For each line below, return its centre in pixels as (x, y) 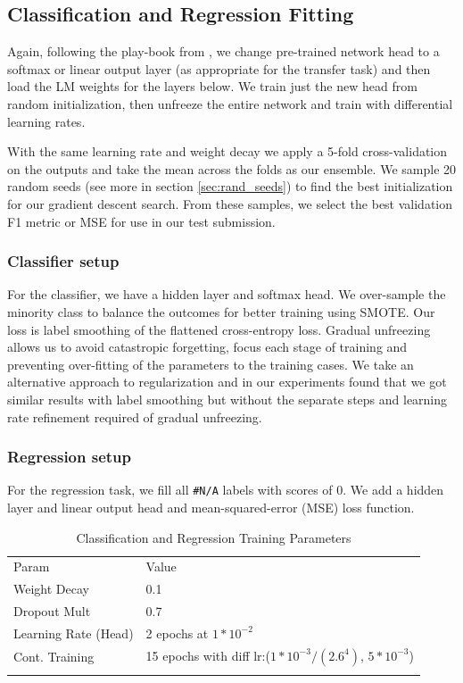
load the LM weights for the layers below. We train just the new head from (212, 86)
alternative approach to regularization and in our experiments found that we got (227, 382)
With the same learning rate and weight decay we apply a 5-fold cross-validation (227, 151)
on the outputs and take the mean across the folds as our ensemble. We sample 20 (232, 168)
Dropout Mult (52, 611)
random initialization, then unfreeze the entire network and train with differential (230, 103)
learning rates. (46, 121)
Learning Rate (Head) (74, 633)
